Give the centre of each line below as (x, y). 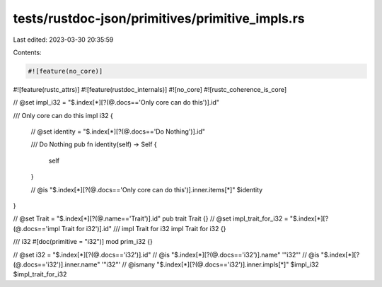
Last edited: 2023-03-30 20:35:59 (63, 40)
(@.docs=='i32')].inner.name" (57, 264)
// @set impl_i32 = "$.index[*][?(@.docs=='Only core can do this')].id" (116, 102)
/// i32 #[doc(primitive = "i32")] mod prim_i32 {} (83, 242)
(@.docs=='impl (36, 228)
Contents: (27, 52)
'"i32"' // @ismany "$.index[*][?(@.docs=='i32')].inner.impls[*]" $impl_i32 (210, 264)
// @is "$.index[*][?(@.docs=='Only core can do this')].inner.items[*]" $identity (147, 189)
